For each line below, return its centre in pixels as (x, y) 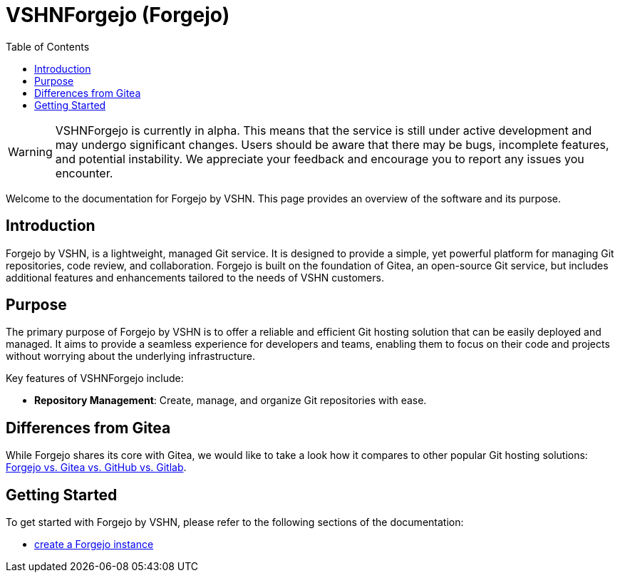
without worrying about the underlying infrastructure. (130, 356)
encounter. (84, 173)
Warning (30, 151)
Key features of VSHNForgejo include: (95, 378)
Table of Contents (48, 46)
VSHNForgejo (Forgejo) (118, 15)
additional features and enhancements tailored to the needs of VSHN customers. (195, 277)
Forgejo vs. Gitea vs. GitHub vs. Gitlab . (96, 468)
